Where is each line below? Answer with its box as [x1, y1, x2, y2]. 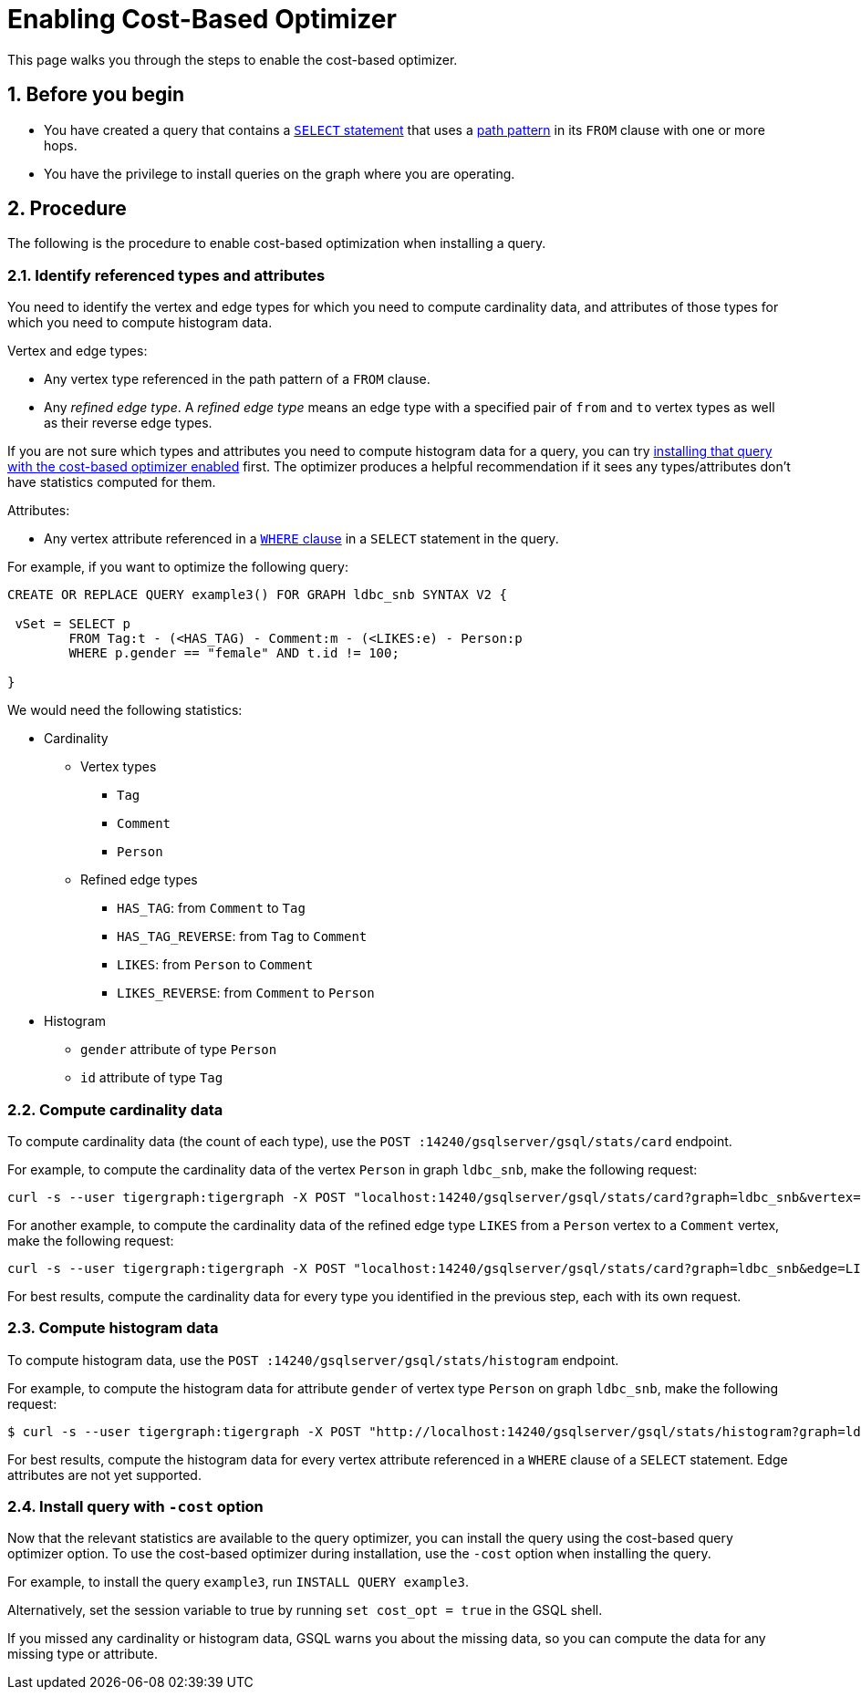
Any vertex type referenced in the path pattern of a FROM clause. [44, 371, 430, 388]
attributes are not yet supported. [7, 1466, 202, 1483]
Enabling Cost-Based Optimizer [7, 4, 397, 35]
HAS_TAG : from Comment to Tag [117, 900, 306, 916]
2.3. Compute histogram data [7, 1319, 219, 1338]
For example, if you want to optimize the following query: [7, 559, 348, 575]
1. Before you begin [7, 83, 185, 107]
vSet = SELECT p [15, 616, 130, 632]
